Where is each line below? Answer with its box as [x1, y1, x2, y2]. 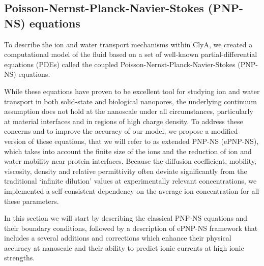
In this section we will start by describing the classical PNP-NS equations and [4, 213, 248, 223]
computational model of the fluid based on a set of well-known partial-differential [4, 49, 257, 60]
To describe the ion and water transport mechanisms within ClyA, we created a [4, 39, 253, 49]
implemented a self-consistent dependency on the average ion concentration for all [4, 185, 259, 196]
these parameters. [4, 195, 59, 206]
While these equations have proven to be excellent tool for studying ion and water [4, 85, 260, 96]
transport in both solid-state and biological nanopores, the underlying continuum [4, 96, 257, 106]
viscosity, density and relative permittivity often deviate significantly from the [4, 165, 247, 176]
